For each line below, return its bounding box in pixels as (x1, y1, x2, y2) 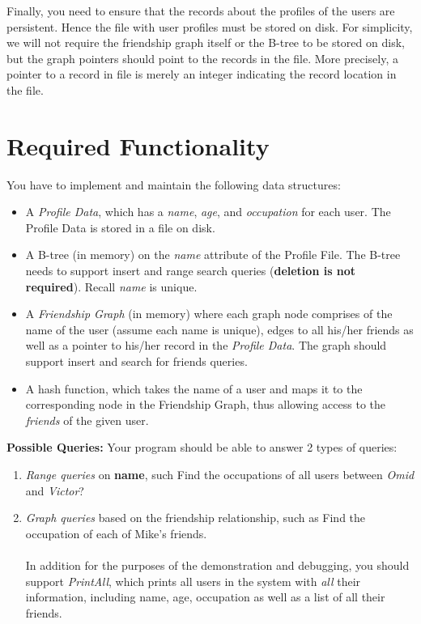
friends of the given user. (25, 411, 149, 428)
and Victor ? (25, 482, 84, 499)
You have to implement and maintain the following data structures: (6, 176, 341, 193)
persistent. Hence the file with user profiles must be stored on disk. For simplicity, (6, 18, 413, 35)
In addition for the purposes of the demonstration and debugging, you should (25, 556, 410, 573)
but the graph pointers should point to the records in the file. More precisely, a (6, 49, 398, 66)
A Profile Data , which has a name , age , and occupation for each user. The (25, 203, 391, 220)
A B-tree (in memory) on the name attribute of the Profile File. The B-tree (25, 246, 401, 263)
